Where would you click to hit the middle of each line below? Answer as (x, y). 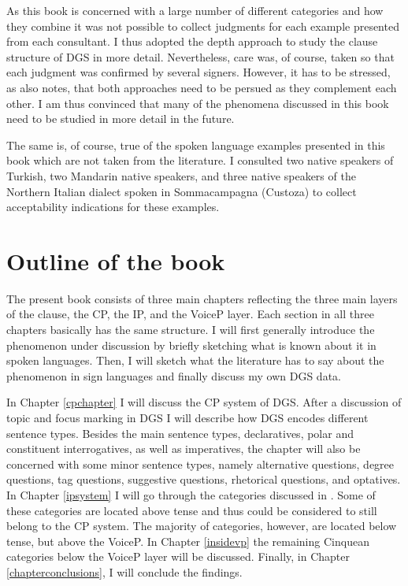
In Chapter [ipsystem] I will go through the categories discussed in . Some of (191, 494)
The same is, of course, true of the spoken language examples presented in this (196, 145)
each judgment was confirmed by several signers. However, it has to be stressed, (198, 72)
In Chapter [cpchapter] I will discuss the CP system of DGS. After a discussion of (204, 402)
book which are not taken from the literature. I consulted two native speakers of (200, 160)
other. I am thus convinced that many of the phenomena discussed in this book (198, 103)
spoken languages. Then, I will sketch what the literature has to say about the (195, 360)
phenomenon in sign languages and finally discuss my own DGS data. (174, 375)
